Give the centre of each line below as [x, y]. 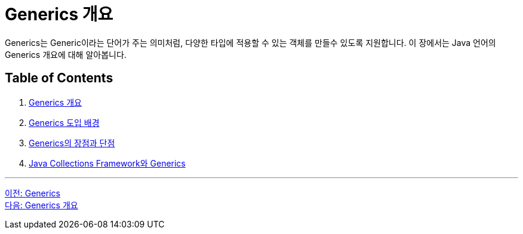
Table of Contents [59, 78]
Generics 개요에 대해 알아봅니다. [66, 54]
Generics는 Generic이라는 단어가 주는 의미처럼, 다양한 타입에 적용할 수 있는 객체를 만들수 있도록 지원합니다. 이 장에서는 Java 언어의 [250, 42]
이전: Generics [33, 193]
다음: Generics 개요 [41, 205]
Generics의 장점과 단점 [72, 143]
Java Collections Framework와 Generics [107, 163]
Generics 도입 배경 [64, 122]
